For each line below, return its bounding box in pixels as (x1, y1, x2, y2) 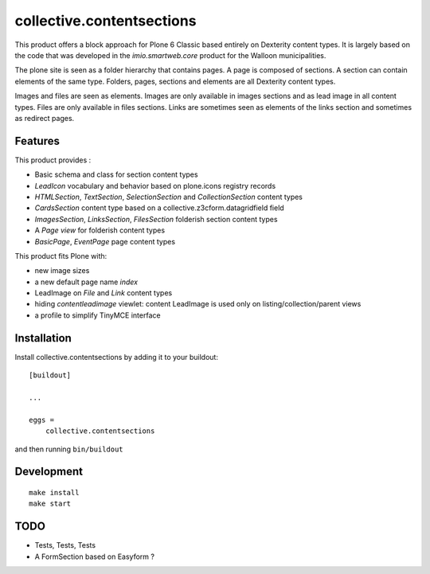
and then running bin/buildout (14, 444, 123, 454)
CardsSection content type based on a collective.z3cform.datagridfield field (34, 203, 284, 213)
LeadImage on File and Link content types (34, 288, 173, 298)
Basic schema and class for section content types (34, 170, 198, 179)
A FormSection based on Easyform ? (34, 552, 155, 561)
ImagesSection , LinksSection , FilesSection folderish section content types (34, 214, 278, 224)
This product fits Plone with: (14, 251, 107, 260)
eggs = (29, 415, 55, 424)
